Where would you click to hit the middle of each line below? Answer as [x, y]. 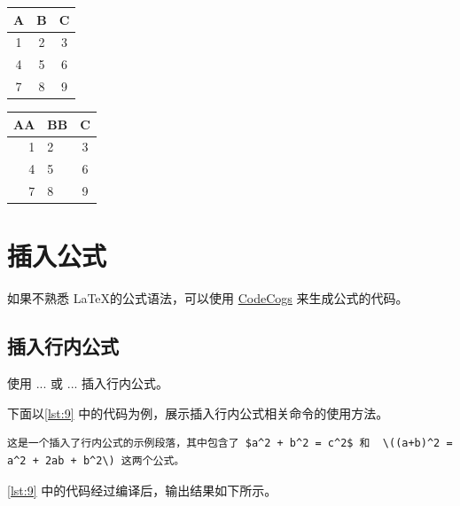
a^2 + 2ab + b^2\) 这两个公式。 [96, 460]
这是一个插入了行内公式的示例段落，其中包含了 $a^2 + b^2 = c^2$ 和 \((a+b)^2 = [230, 444]
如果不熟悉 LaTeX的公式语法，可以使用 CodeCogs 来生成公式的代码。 [208, 298]
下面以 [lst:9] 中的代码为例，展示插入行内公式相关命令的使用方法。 [198, 413]
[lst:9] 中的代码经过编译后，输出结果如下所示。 [142, 490]
